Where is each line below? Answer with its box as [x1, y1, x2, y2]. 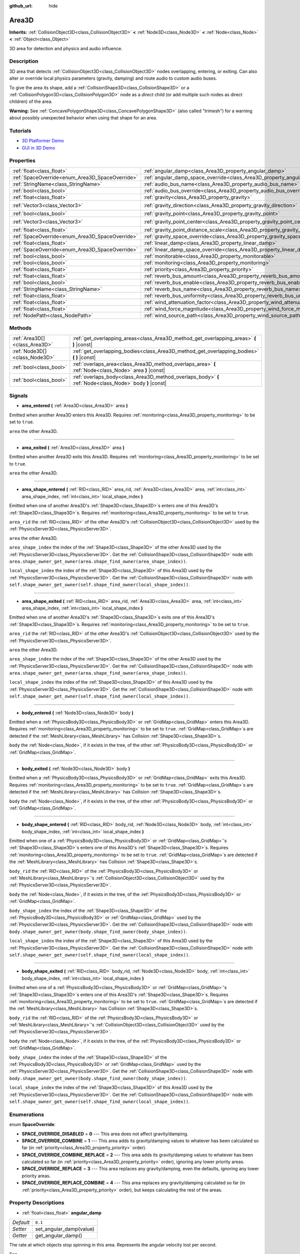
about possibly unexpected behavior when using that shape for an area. [9, 115, 157, 121]
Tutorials [9, 127, 32, 134]
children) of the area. [9, 98, 52, 105]
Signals [9, 392, 28, 399]
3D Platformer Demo [21, 138, 64, 144]
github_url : [9, 3, 32, 9]
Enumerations [9, 1111, 44, 1118]
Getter [12, 1232, 27, 1239]
